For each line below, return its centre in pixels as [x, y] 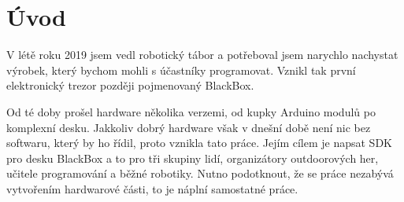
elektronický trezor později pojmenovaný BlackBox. [130, 85]
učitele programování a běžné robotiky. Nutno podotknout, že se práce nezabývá [200, 173]
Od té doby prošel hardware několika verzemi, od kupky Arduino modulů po [191, 111]
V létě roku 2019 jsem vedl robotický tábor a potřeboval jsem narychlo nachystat [202, 55]
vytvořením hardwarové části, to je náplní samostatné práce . [152, 188]
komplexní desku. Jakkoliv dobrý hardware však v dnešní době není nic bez [189, 127]
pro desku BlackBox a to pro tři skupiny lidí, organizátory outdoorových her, [193, 158]
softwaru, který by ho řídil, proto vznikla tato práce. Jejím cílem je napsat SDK [199, 143]
